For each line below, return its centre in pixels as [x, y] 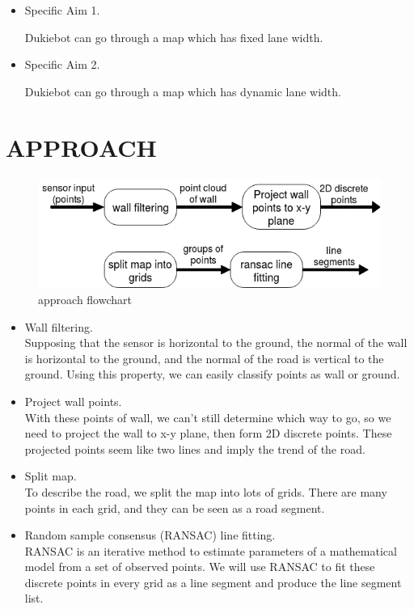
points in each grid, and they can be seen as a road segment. [175, 507]
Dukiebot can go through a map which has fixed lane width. [174, 37]
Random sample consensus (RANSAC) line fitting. [150, 535]
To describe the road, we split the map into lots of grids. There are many [206, 491]
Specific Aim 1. [62, 10]
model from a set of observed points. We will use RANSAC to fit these [200, 567]
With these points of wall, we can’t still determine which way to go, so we [208, 417]
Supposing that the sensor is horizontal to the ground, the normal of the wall [216, 343]
